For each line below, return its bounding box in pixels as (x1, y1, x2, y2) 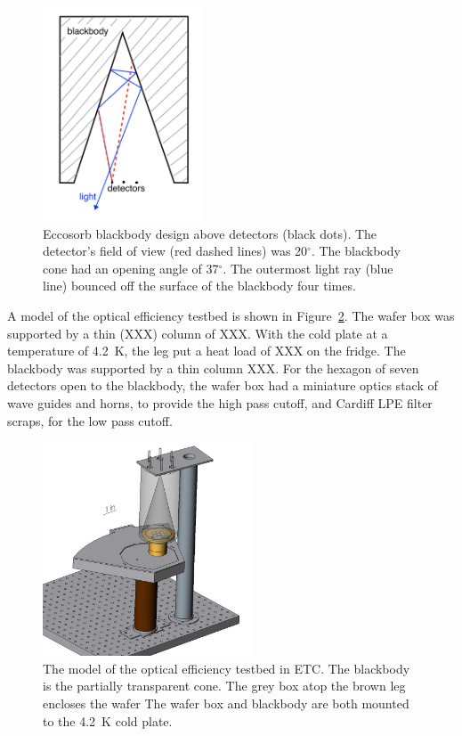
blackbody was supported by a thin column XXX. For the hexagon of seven (7, 358, 419, 377)
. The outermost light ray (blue (223, 258, 393, 277)
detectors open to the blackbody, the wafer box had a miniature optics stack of (7, 376, 438, 395)
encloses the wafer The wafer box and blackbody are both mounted (43, 693, 409, 712)
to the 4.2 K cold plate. (43, 711, 173, 730)
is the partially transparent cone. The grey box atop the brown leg (43, 676, 406, 695)
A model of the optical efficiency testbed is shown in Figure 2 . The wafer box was (7, 306, 455, 324)
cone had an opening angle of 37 (43, 258, 219, 277)
